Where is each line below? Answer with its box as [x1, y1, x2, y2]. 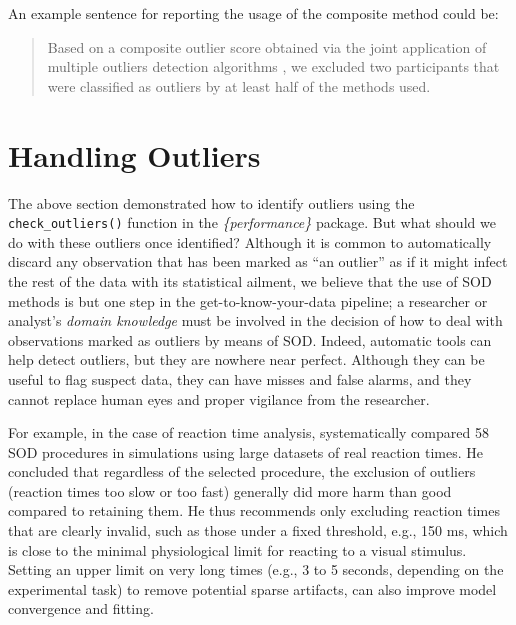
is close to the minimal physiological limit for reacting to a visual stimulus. [8, 539, 467, 560]
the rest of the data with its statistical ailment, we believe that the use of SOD [8, 270, 492, 291]
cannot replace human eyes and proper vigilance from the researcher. [8, 388, 430, 409]
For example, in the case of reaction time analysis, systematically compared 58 [8, 422, 489, 443]
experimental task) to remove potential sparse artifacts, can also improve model [8, 578, 497, 599]
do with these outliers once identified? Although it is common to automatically [8, 231, 492, 252]
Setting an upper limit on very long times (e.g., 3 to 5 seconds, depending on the [8, 559, 504, 580]
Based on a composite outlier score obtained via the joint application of [47, 36, 487, 57]
